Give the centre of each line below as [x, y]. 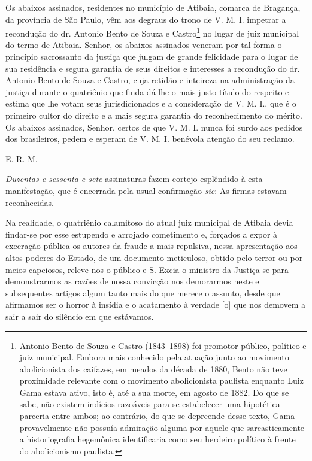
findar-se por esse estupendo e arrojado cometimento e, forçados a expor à [142, 234]
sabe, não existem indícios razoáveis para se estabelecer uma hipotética [150, 404]
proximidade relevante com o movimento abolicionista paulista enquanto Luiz [161, 380]
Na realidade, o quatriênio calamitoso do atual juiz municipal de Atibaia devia [149, 222]
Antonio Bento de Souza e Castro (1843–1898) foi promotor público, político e [163, 345]
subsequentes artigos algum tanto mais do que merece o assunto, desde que [143, 292]
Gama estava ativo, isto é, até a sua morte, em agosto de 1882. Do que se [154, 392]
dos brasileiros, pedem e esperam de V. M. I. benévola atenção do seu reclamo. [150, 139]
